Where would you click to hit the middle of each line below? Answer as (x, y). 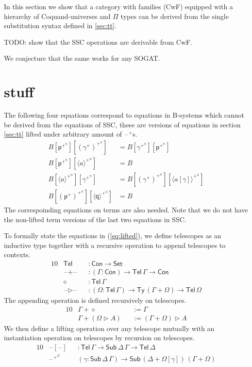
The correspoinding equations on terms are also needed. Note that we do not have (126, 210)
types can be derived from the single (175, 16)
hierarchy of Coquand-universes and (57, 16)
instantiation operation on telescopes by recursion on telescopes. (99, 338)
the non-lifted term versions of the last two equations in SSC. (95, 219)
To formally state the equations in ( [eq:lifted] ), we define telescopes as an (113, 236)
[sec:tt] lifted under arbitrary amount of (63, 134)
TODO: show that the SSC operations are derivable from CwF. (98, 42)
